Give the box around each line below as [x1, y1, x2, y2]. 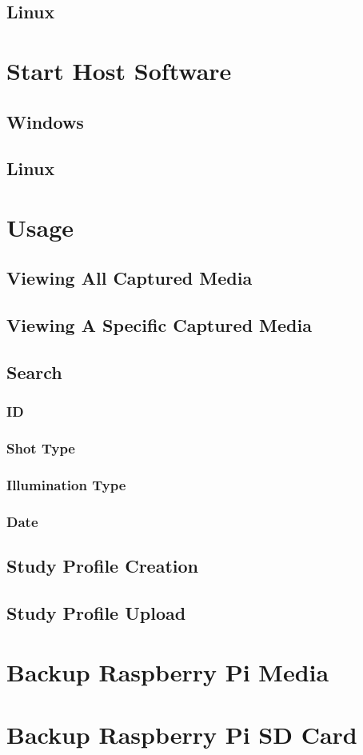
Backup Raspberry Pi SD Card [6, 717, 357, 750]
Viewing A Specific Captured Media [6, 313, 312, 338]
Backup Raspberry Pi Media [6, 655, 329, 688]
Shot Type [6, 438, 75, 458]
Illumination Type [6, 475, 126, 495]
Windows [6, 109, 84, 134]
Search [6, 360, 62, 385]
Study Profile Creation [6, 553, 198, 578]
